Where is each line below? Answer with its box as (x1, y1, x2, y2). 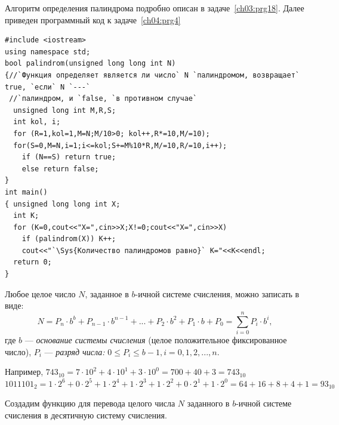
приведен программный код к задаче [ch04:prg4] (5, 13, 181, 26)
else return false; (21, 164, 99, 173)
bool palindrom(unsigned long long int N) (5, 59, 176, 68)
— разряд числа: (44, 345, 105, 358)
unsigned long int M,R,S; (13, 106, 116, 115)
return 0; (13, 258, 52, 267)
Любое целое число (5, 287, 76, 300)
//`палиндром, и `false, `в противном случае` (9, 94, 198, 103)
